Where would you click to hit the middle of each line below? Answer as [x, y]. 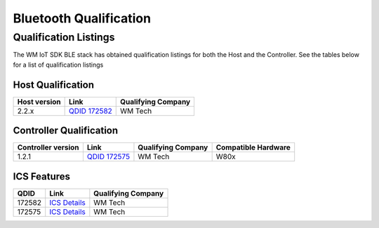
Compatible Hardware [253, 147]
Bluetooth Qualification [82, 18]
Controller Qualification [66, 131]
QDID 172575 [108, 156]
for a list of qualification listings [58, 65]
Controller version [48, 147]
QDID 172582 [91, 111]
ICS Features [41, 176]
